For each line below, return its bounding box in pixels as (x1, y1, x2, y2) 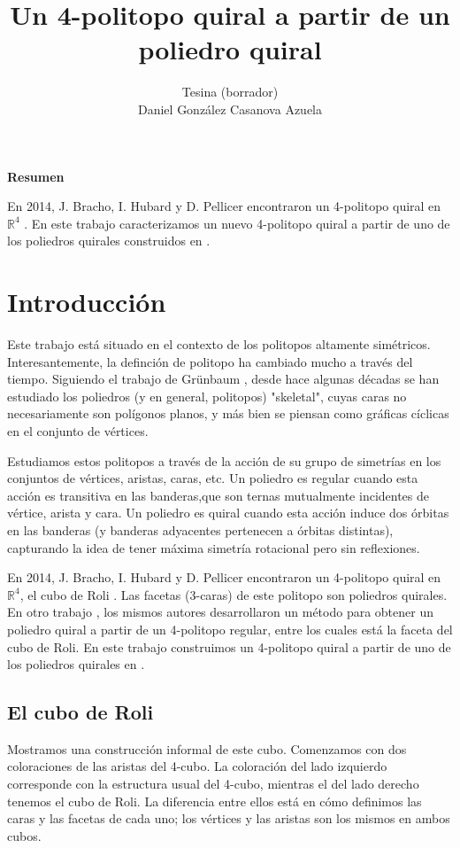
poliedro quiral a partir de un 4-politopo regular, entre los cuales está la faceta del (7, 619, 453, 638)
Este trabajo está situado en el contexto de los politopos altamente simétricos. (7, 335, 431, 353)
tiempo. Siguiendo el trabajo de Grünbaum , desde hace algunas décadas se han (7, 370, 440, 388)
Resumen (7, 167, 65, 185)
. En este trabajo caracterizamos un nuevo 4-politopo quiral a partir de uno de (24, 214, 450, 232)
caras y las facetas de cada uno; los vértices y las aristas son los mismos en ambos (7, 809, 450, 828)
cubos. (7, 826, 42, 844)
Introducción (7, 284, 166, 320)
